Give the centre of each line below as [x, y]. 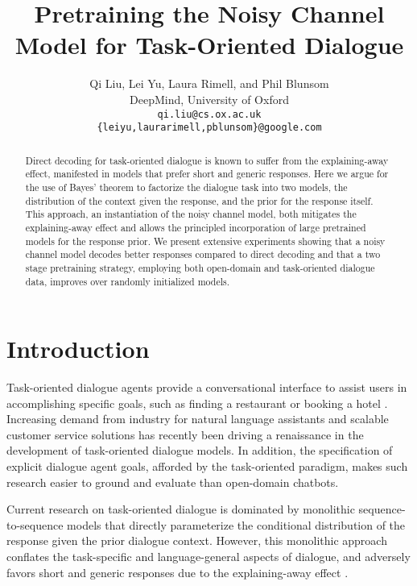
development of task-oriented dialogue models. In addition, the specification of [200, 450]
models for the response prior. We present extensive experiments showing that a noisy [205, 241]
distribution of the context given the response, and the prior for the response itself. [199, 200]
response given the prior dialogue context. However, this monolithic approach [197, 540]
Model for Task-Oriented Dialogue [209, 45]
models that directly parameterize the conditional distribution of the [236, 524]
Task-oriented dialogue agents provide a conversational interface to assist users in [207, 387]
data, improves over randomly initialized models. [128, 281]
